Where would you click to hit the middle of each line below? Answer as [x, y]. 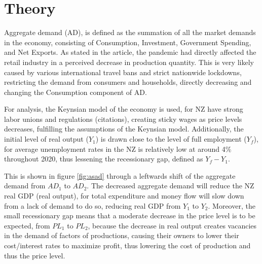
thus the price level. [35, 255]
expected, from [27, 225]
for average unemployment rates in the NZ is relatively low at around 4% [118, 148]
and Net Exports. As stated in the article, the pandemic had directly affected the [130, 52]
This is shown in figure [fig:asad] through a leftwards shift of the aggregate [120, 175]
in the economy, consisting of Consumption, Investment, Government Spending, [128, 42]
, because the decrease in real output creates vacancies [172, 225]
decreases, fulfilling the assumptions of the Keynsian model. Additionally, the [124, 129]
